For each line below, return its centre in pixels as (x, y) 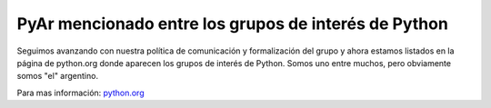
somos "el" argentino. (58, 76)
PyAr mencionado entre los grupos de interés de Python (233, 24)
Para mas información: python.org (80, 93)
